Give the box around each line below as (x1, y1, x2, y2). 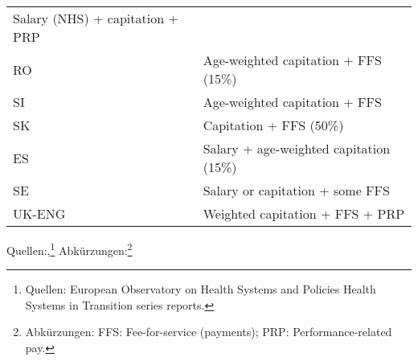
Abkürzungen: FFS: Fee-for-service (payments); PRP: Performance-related (25, 323, 392, 340)
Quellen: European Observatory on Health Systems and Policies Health (25, 281, 376, 297)
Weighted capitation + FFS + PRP (203, 204, 405, 223)
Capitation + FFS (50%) (203, 116, 344, 134)
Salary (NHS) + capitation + (13, 9, 178, 27)
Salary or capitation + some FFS (203, 181, 390, 199)
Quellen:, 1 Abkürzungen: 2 (6, 240, 133, 258)
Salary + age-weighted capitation (203, 139, 391, 158)
